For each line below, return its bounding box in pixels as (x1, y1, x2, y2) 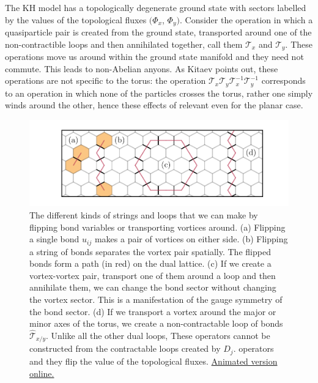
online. (29, 366, 54, 379)
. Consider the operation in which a (179, 13, 313, 26)
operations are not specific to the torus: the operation (5, 74, 206, 87)
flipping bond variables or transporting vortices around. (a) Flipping (29, 220, 286, 233)
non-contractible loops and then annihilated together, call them (5, 37, 243, 50)
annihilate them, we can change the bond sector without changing (29, 281, 276, 294)
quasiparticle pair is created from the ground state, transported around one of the (5, 26, 312, 39)
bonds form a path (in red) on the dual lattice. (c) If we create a (29, 257, 272, 270)
